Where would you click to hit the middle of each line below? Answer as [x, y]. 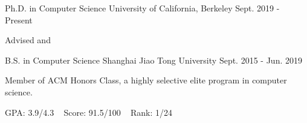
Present [19, 19]
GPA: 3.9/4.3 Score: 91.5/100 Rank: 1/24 [89, 112]
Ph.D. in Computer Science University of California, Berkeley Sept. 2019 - [142, 8]
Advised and [28, 40]
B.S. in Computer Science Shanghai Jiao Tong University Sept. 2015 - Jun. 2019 [153, 60]
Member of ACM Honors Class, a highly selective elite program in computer [146, 80]
